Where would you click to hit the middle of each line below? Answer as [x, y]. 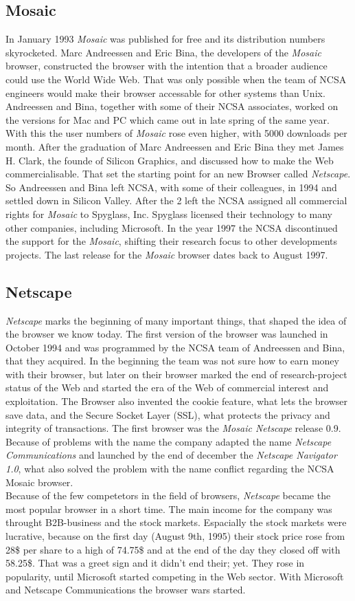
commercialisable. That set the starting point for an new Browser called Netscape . [178, 174]
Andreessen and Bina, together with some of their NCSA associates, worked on [172, 106]
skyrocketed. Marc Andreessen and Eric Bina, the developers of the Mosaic [163, 52]
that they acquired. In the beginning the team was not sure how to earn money [172, 361]
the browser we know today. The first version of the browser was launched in [167, 334]
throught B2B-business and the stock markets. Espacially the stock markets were [176, 522]
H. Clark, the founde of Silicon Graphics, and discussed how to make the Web [170, 160]
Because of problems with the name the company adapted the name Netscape [169, 441]
